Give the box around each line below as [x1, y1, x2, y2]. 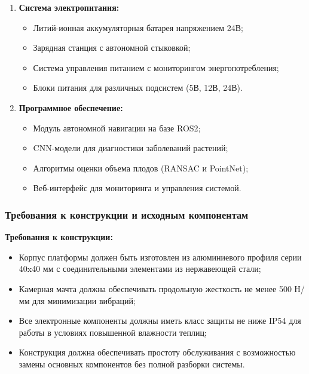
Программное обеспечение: [19, 101, 123, 114]
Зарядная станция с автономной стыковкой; [33, 41, 191, 54]
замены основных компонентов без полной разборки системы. [19, 357, 245, 370]
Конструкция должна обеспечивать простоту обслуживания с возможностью [19, 346, 296, 358]
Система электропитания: [19, 1, 120, 13]
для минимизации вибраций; [32, 294, 136, 306]
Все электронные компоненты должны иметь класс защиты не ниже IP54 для [19, 314, 301, 327]
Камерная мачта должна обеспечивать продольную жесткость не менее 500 [19, 282, 292, 295]
